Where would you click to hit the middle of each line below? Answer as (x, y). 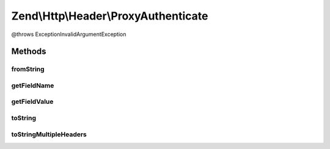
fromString (28, 69)
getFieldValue (32, 102)
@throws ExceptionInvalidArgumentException (69, 34)
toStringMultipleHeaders (49, 134)
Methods (29, 52)
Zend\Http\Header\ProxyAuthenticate (110, 16)
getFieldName (33, 85)
